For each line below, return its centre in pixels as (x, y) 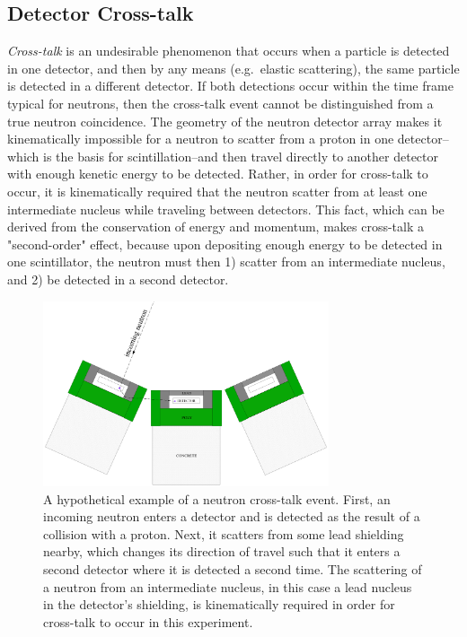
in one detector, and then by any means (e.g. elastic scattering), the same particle (233, 68)
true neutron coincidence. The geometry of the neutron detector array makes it (225, 121)
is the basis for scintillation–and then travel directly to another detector (241, 156)
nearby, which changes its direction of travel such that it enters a (222, 551)
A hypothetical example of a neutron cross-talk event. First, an (217, 498)
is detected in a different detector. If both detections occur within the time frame (230, 86)
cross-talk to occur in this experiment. (148, 621)
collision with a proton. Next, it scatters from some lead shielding (224, 533)
